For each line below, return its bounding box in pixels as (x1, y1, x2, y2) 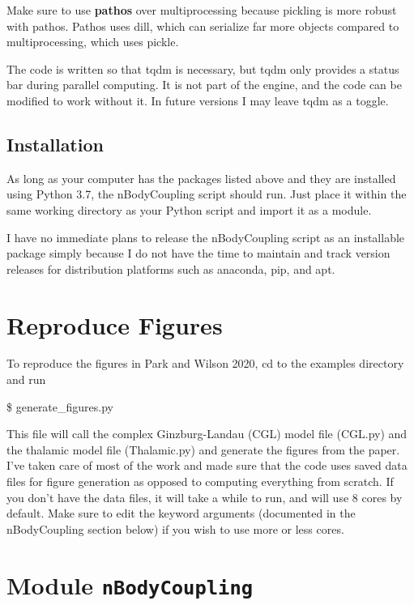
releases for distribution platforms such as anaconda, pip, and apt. (6, 260, 335, 277)
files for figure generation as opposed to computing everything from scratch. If (6, 473, 394, 490)
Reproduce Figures (6, 308, 223, 341)
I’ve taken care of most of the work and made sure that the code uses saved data (6, 457, 408, 474)
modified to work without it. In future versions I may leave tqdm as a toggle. (6, 92, 389, 109)
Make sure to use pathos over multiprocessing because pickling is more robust (6, 2, 397, 18)
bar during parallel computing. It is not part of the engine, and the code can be (6, 76, 402, 93)
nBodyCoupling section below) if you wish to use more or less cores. (6, 520, 344, 537)
